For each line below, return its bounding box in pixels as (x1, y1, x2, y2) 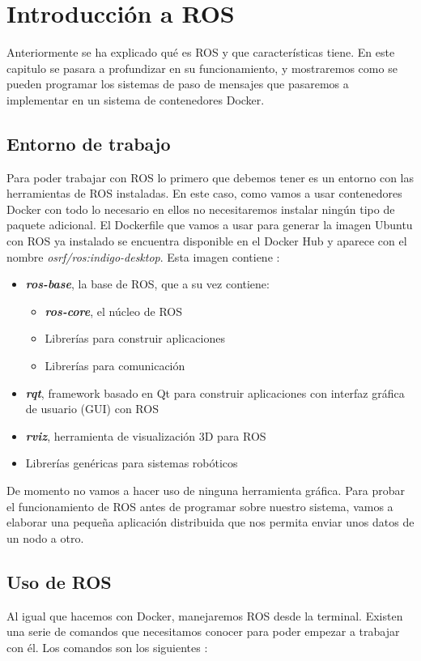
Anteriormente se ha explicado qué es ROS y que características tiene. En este (6, 44, 395, 61)
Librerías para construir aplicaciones (45, 330, 225, 347)
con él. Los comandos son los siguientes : (6, 638, 208, 655)
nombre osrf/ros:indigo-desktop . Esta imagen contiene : (6, 248, 280, 265)
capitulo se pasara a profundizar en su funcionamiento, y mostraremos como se (6, 59, 398, 76)
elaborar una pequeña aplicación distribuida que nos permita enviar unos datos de (6, 514, 415, 531)
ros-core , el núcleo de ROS (45, 302, 182, 319)
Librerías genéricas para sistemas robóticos (25, 454, 238, 471)
